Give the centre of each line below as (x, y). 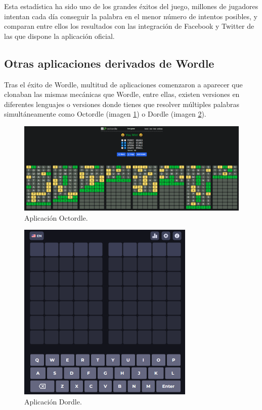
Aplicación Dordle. (53, 402)
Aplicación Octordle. (56, 217)
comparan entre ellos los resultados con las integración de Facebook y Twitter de (129, 26)
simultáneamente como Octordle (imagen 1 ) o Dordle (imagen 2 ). (105, 114)
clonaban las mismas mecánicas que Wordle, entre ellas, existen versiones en (122, 94)
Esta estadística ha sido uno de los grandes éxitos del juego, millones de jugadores (131, 6)
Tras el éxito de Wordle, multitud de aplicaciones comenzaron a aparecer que (123, 84)
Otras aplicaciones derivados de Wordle (109, 63)
